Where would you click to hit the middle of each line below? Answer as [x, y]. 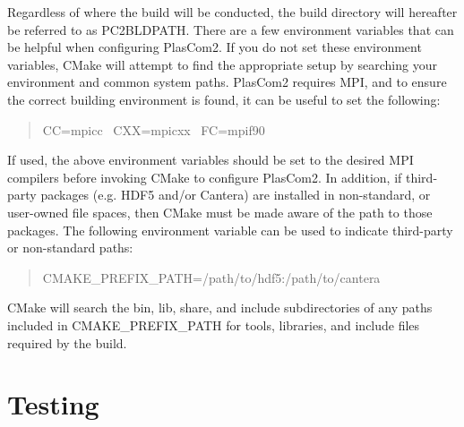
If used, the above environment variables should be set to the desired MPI [211, 160]
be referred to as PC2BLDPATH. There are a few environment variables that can [231, 29]
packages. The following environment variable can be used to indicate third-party [230, 230]
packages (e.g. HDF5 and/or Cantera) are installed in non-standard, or [236, 195]
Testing [53, 404]
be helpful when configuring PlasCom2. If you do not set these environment [215, 47]
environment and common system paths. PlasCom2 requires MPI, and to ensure [227, 82]
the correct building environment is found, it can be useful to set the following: [224, 99]
